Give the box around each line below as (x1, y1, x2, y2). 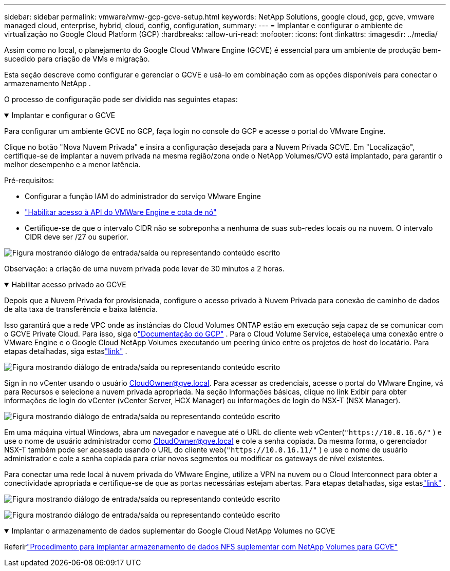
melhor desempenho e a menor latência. (4, 160, 141, 169)
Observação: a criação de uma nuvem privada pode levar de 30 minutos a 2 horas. (4, 264, 285, 273)
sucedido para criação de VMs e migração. (4, 54, 150, 63)
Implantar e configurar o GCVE (11, 111, 116, 120)
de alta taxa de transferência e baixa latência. (4, 305, 158, 313)
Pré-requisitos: (4, 176, 54, 185)
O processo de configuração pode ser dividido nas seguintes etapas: (4, 95, 238, 104)
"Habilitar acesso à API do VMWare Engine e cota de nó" (25, 208, 217, 216)
